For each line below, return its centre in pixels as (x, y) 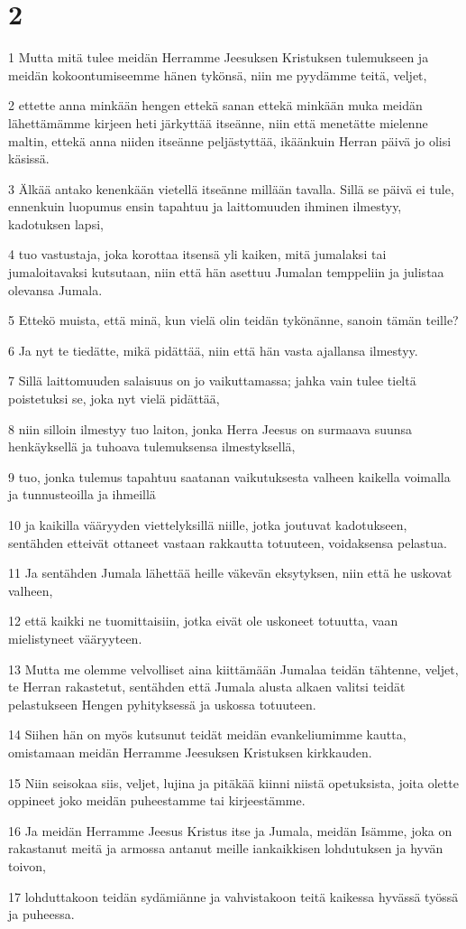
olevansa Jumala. (55, 289)
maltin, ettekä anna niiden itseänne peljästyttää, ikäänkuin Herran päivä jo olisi (230, 140)
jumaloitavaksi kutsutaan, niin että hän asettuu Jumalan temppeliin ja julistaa (226, 272)
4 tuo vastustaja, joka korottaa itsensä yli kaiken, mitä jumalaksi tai (197, 254)
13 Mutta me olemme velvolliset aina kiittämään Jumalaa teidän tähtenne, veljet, (233, 669)
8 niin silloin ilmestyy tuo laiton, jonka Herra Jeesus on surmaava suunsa (210, 428)
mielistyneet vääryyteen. (75, 638)
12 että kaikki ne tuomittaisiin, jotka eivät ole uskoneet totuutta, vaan (203, 621)
